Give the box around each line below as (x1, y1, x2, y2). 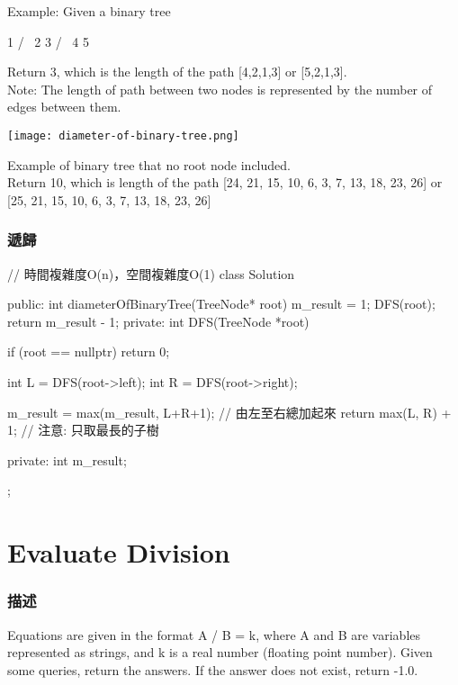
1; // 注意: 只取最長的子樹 (7, 420, 159, 439)
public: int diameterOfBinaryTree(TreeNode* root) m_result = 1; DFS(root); (7, 294, 436, 313)
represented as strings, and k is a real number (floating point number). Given (7, 643, 433, 662)
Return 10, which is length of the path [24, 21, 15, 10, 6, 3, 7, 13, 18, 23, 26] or (7, 173, 443, 192)
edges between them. (7, 97, 121, 116)
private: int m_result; (7, 450, 127, 469)
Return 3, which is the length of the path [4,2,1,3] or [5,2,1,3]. (7, 62, 347, 81)
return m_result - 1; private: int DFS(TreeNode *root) (7, 311, 310, 330)
